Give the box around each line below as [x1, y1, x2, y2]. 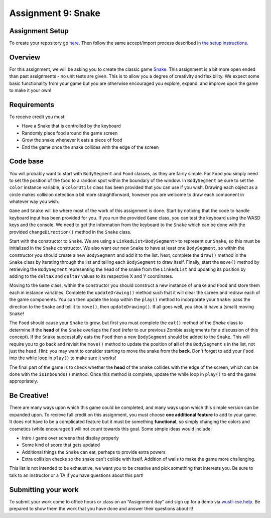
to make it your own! [9, 87, 52, 93]
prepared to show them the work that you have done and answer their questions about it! [9, 505, 193, 512]
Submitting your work [9, 485, 79, 494]
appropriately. [9, 378, 39, 384]
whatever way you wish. [9, 198, 60, 204]
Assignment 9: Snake [9, 8, 100, 19]
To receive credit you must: [9, 114, 66, 120]
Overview [9, 53, 41, 61]
